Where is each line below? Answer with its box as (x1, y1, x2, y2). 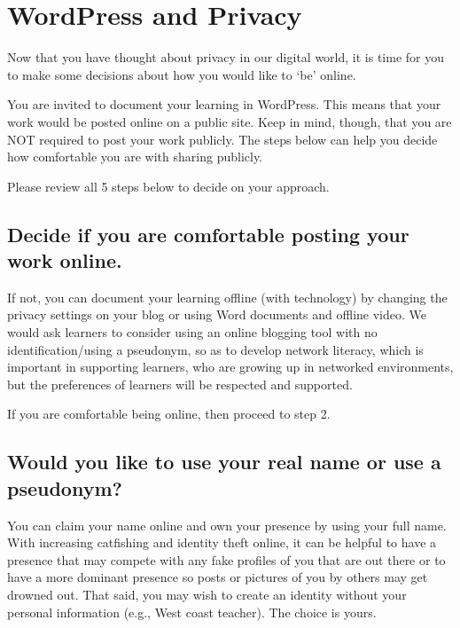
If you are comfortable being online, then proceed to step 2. (7, 404, 331, 423)
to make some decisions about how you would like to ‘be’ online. (7, 65, 356, 83)
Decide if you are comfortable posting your (7, 220, 409, 247)
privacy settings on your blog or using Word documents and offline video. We (7, 305, 426, 324)
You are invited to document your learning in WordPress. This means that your (7, 95, 441, 114)
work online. (7, 247, 122, 274)
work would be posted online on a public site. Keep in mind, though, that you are (7, 112, 452, 130)
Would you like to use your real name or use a (7, 448, 441, 475)
